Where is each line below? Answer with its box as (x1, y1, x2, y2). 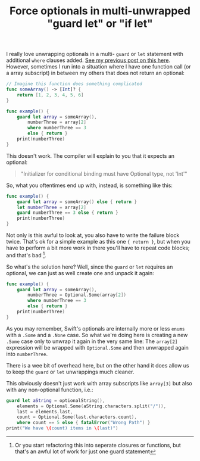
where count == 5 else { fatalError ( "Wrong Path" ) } (17, 420, 151, 426)
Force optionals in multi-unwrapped (10, 4, 190, 18)
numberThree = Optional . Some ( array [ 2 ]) (27, 292, 127, 298)
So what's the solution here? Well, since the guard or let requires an (6, 263, 173, 270)
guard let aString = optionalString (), (6, 397, 105, 403)
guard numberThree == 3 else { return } (17, 210, 118, 216)
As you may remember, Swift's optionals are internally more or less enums (6, 325, 185, 332)
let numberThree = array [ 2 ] (17, 204, 86, 210)
